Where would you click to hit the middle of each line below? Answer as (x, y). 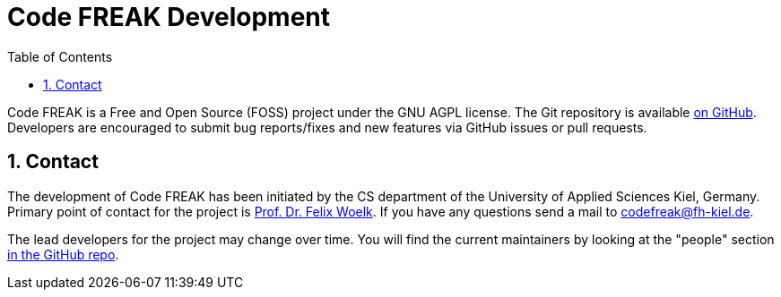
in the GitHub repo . (63, 254)
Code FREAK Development (169, 17)
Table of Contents (60, 56)
